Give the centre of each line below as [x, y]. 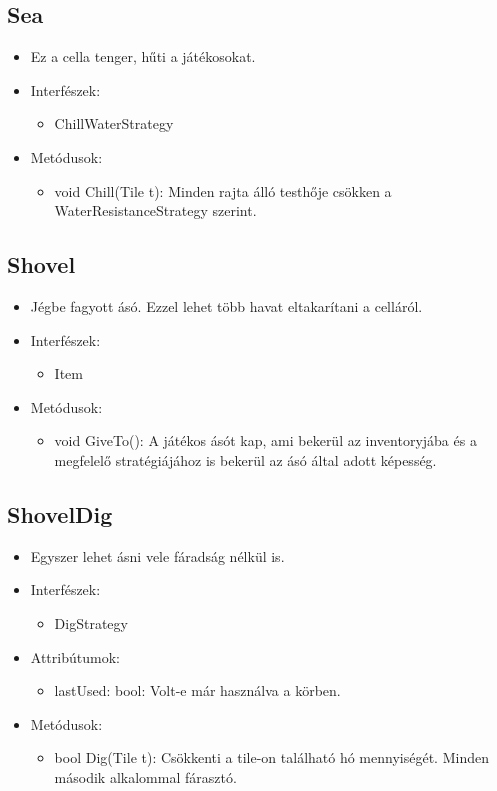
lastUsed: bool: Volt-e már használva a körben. [197, 690]
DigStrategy [91, 622]
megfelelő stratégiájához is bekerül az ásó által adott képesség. [245, 459]
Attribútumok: [75, 656]
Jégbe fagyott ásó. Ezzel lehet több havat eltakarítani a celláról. [226, 305]
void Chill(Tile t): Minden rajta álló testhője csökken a [223, 190]
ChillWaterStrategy [114, 123]
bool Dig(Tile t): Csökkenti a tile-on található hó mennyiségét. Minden [271, 757]
